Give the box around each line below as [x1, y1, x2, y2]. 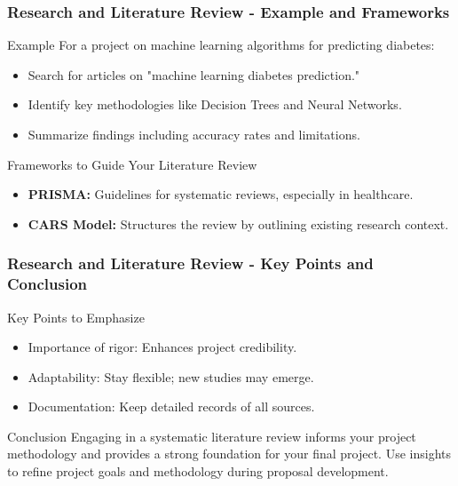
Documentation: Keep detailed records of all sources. [28, 397, 315, 416]
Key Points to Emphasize [7, 307, 145, 326]
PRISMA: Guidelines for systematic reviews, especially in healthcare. [28, 185, 414, 203]
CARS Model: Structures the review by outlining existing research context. [28, 214, 449, 233]
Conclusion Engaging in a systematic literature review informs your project [7, 426, 416, 445]
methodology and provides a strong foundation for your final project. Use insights [7, 444, 451, 463]
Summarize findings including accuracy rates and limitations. [28, 125, 360, 143]
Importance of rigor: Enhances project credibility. [28, 338, 297, 356]
